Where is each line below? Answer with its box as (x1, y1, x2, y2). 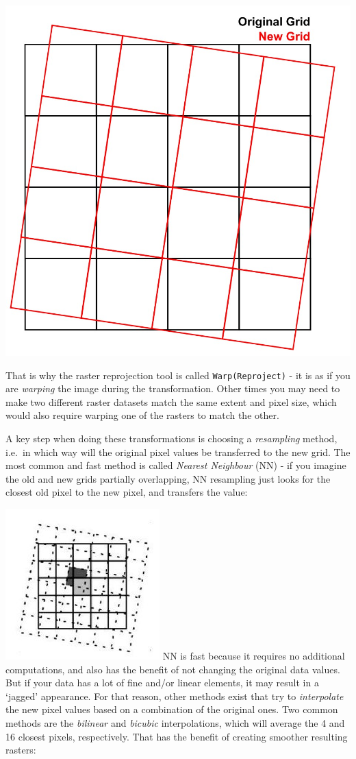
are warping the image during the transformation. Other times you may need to (5, 381, 340, 396)
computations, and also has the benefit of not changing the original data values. (5, 662, 340, 676)
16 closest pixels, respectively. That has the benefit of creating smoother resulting (5, 729, 348, 743)
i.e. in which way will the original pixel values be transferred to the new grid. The (5, 444, 351, 459)
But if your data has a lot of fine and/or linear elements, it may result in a (5, 675, 319, 690)
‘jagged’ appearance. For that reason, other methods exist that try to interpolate (5, 688, 344, 703)
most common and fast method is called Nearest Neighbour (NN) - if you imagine (5, 458, 346, 472)
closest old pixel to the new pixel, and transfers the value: (5, 485, 248, 499)
